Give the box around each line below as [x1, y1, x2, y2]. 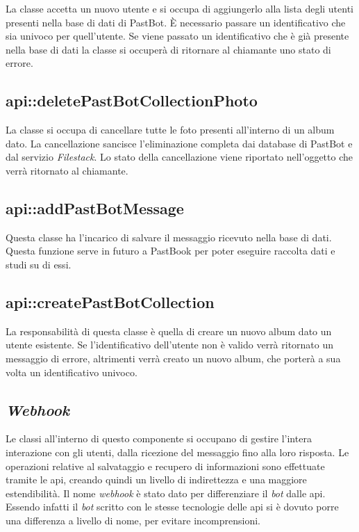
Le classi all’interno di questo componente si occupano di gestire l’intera [6, 431, 312, 446]
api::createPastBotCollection [6, 291, 215, 312]
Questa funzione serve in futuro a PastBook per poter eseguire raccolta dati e [6, 243, 335, 258]
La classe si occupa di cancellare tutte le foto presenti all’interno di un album [6, 122, 335, 137]
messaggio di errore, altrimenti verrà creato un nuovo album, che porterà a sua [6, 350, 341, 365]
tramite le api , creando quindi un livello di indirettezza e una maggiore [6, 472, 307, 487]
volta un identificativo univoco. [6, 364, 137, 379]
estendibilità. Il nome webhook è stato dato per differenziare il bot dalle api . [6, 485, 326, 500]
